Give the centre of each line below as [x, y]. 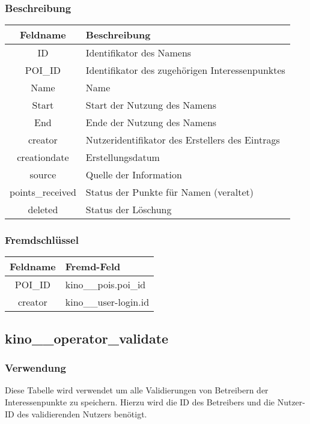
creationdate [43, 157]
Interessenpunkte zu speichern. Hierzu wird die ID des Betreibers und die [140, 402]
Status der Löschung [129, 210]
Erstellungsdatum [123, 157]
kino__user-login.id [107, 302]
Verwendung [35, 368]
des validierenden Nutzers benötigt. [82, 413]
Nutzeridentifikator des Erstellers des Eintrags [183, 140]
